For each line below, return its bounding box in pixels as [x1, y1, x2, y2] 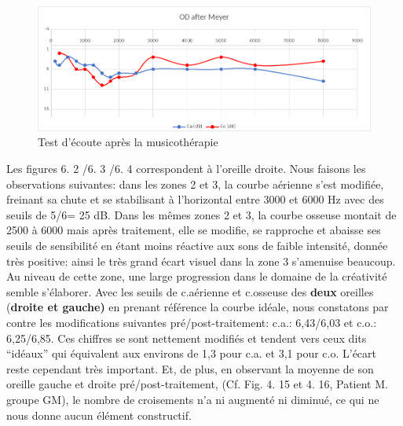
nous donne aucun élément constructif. [6, 406, 192, 423]
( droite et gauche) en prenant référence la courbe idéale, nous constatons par [6, 299, 389, 315]
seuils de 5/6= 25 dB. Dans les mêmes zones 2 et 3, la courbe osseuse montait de [6, 206, 397, 222]
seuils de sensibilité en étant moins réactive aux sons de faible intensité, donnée [6, 237, 388, 253]
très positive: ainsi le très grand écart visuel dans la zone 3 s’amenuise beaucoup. [6, 252, 396, 269]
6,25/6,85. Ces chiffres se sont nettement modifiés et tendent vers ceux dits [6, 329, 367, 346]
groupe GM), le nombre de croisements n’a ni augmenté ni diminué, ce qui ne [6, 391, 379, 407]
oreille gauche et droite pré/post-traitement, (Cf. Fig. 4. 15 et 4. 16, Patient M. [6, 376, 388, 392]
